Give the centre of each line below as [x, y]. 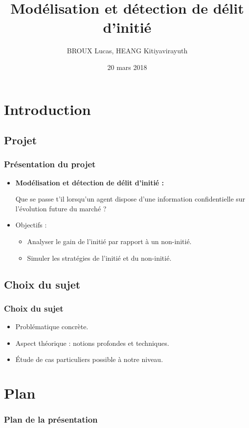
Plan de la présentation [51, 419]
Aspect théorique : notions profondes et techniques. [92, 343]
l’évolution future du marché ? [61, 208]
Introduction [47, 109]
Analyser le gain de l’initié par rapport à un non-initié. [109, 241]
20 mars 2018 [127, 67]
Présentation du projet [50, 164]
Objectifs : [31, 225]
